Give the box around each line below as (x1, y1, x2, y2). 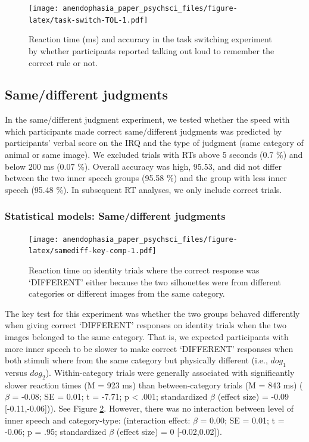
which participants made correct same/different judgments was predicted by (5, 124, 282, 137)
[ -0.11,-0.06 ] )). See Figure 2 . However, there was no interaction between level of (5, 401, 294, 414)
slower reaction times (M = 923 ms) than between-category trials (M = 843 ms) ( (5, 378, 303, 391)
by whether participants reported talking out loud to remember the (29, 44, 274, 57)
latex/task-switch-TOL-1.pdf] (29, 15, 148, 24)
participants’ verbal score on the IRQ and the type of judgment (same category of (5, 136, 304, 149)
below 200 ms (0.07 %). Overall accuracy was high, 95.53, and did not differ (5, 160, 282, 172)
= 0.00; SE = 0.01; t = (200, 413, 285, 426)
